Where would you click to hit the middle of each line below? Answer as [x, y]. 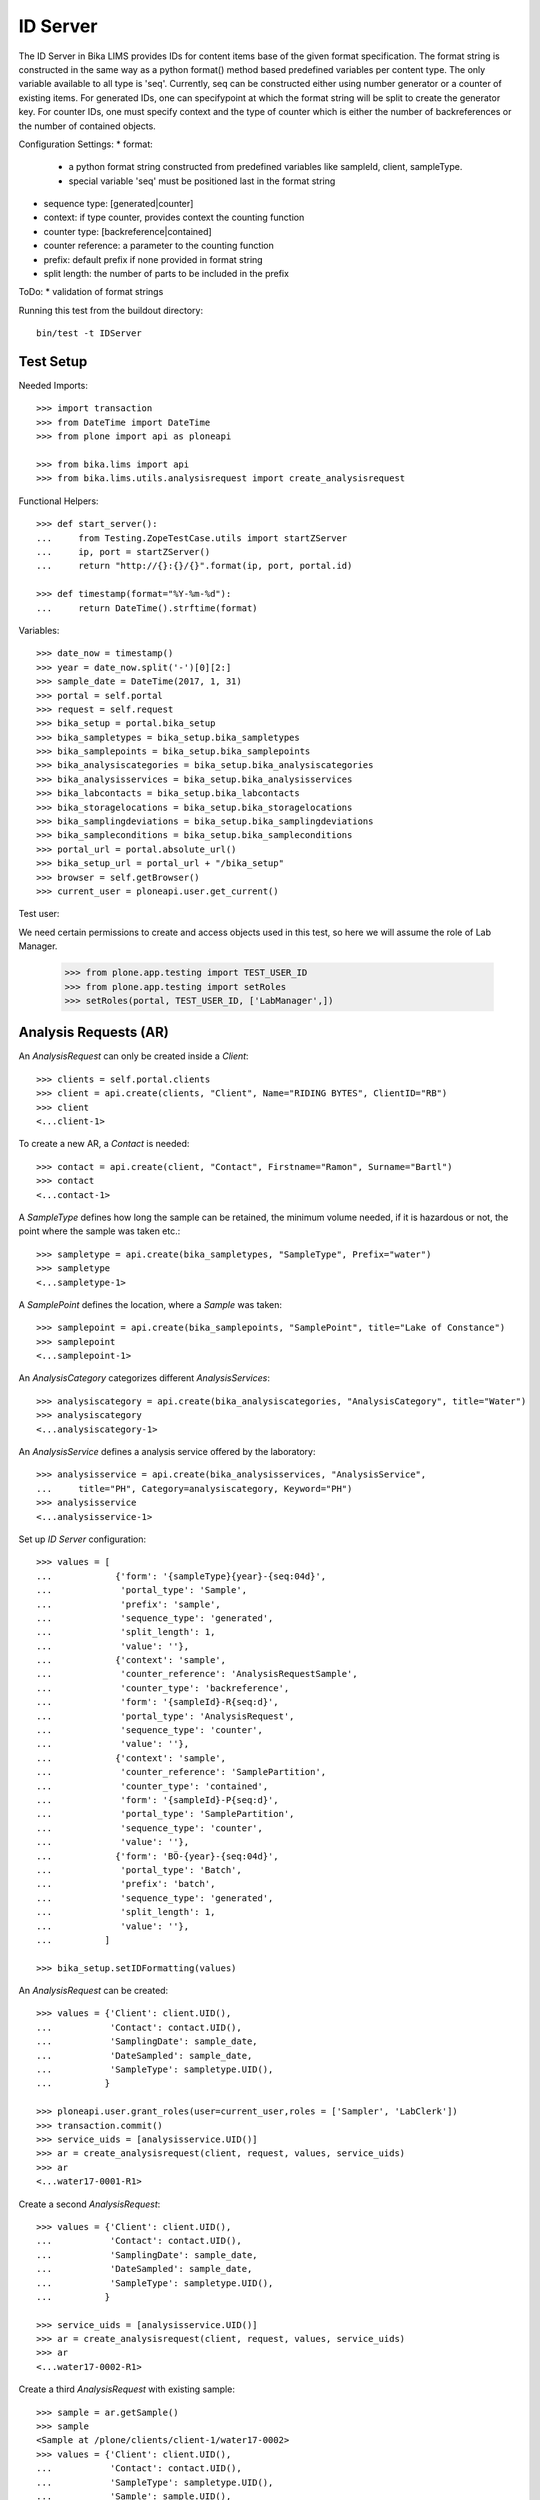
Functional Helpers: [58, 501]
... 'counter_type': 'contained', [152, 1786]
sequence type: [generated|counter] [118, 204]
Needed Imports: [53, 386]
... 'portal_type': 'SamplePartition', [165, 1814]
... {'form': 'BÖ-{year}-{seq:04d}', [157, 1856]
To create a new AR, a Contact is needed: [104, 1144]
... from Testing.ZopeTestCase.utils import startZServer [192, 538]
